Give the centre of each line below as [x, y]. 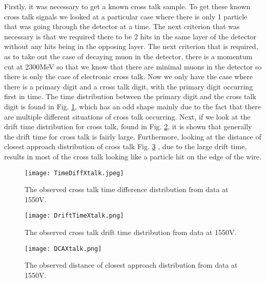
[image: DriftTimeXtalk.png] [74, 216]
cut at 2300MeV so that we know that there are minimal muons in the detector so [133, 66]
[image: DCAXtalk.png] [63, 249]
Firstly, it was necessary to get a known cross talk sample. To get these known [127, 6]
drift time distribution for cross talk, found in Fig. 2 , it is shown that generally [128, 126]
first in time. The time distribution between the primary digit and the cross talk [130, 96]
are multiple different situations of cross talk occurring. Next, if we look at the [127, 116]
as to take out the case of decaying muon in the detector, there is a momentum [128, 56]
